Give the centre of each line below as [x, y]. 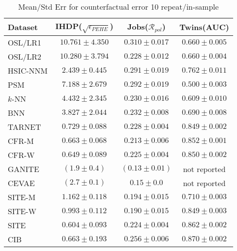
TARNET [24, 126]
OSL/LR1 [25, 42]
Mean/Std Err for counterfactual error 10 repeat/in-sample [118, 7]
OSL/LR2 [25, 56]
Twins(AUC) [204, 27]
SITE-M [22, 197]
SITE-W [22, 211]
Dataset [23, 27]
